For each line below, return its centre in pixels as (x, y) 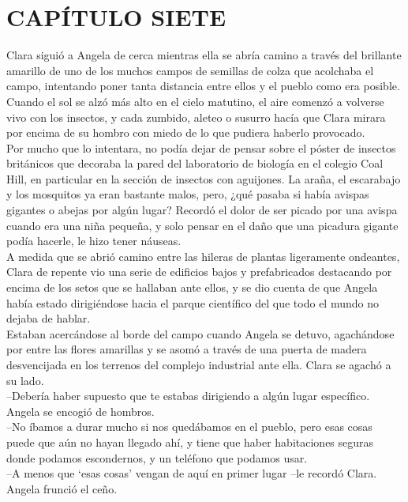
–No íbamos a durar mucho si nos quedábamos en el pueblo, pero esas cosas (189, 427)
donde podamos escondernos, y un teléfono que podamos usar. (157, 457)
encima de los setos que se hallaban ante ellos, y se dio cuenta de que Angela (192, 287)
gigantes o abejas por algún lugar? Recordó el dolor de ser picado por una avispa (202, 210)
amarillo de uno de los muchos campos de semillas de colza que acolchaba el (190, 70)
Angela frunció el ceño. (62, 488)
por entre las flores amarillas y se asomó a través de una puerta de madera (187, 349)
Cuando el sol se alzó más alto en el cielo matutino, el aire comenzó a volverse (195, 101)
